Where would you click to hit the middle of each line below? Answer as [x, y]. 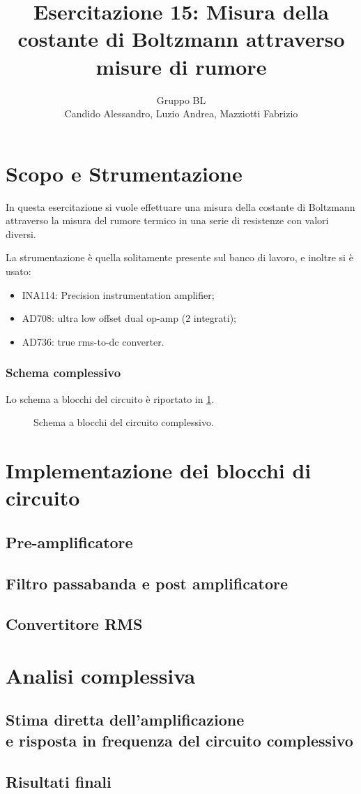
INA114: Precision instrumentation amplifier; [118, 294]
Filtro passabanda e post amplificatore [147, 583]
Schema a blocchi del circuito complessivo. [124, 422]
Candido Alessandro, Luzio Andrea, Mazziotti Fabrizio [181, 113]
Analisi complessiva [101, 675]
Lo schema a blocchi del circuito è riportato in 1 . [110, 398]
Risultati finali [59, 781]
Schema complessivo [63, 373]
